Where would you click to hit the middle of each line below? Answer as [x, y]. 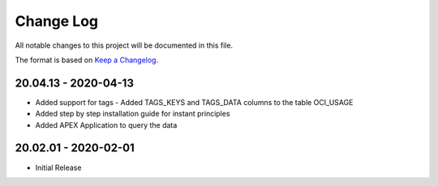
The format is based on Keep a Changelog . [86, 60]
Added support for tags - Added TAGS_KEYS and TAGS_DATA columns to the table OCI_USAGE [194, 102]
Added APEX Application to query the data [106, 125]
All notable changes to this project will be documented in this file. [124, 45]
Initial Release [58, 167]
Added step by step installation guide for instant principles [133, 114]
